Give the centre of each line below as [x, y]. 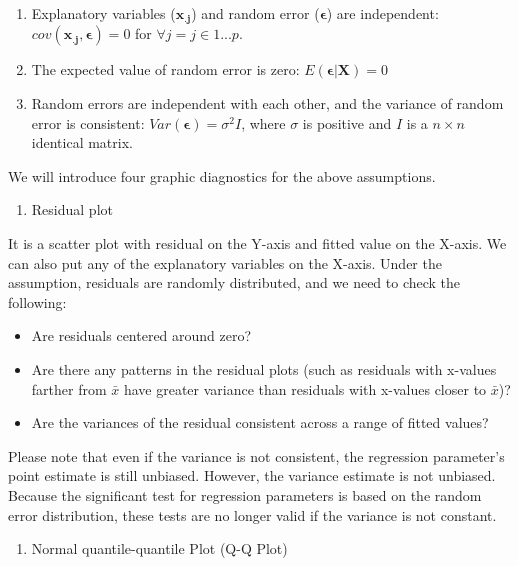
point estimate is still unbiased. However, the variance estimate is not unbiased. [252, 475]
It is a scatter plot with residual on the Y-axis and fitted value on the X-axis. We [257, 243]
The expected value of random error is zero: [165, 69]
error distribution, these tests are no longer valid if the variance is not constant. [252, 514]
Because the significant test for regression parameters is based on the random [245, 494]
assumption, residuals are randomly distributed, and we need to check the [234, 282]
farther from [69, 388]
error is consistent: [88, 122]
